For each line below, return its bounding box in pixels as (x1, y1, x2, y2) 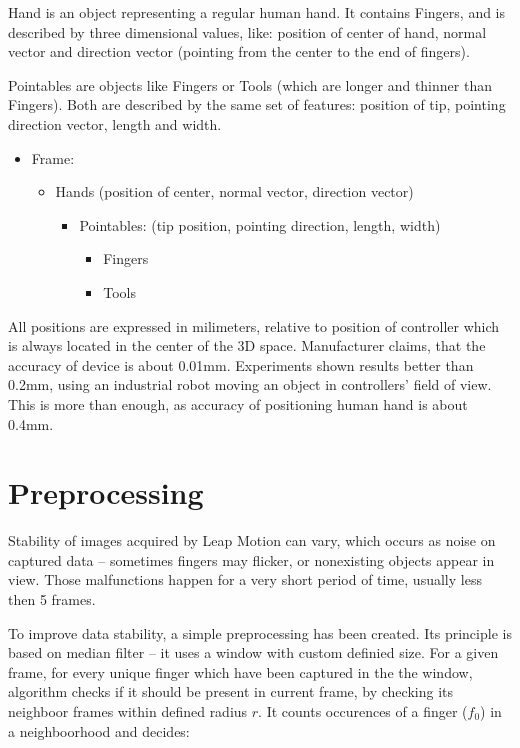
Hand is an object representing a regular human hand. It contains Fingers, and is (8, 2, 506, 22)
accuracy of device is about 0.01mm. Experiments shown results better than (8, 354, 474, 375)
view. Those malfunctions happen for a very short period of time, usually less (8, 569, 482, 590)
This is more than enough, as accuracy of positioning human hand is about (8, 393, 468, 414)
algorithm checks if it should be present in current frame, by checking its (8, 681, 453, 702)
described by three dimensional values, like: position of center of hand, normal (8, 21, 487, 42)
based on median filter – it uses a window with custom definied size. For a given (8, 642, 499, 663)
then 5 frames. (8, 589, 96, 609)
